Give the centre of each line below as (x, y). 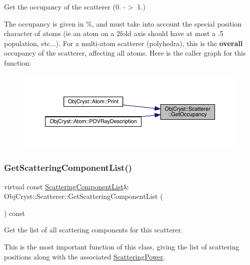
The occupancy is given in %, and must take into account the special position (123, 23)
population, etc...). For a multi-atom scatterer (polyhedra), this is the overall (123, 43)
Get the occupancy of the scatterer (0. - (65, 7)
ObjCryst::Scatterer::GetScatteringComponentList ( (83, 196)
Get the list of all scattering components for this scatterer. (93, 230)
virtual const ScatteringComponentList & (66, 186)
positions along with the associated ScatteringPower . (85, 256)
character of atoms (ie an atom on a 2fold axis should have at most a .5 (114, 33)
